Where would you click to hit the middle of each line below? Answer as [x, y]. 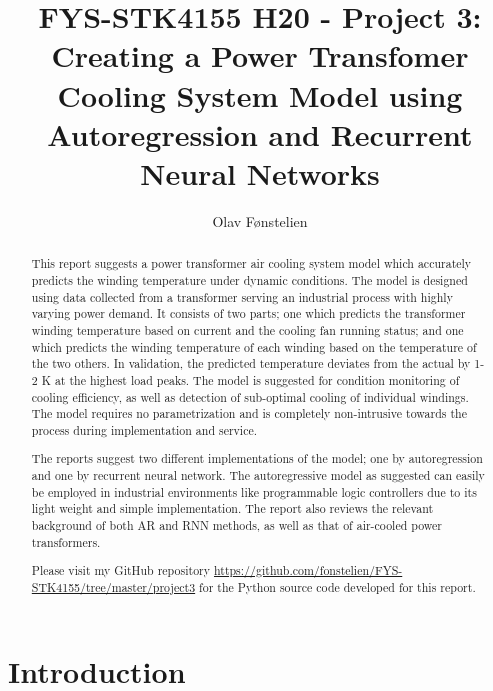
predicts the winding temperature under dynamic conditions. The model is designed [249, 279]
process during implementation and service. [144, 429]
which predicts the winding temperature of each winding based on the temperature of [254, 346]
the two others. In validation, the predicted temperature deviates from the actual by [251, 363]
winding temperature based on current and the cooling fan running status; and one [247, 329]
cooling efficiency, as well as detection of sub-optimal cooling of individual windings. [250, 396]
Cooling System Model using [260, 94]
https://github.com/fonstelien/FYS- [308, 570]
